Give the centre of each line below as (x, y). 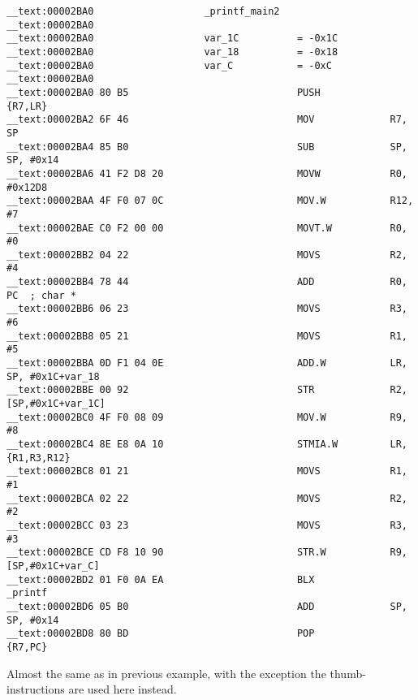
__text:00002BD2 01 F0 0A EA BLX (161, 579)
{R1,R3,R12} (39, 458)
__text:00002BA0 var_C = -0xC (169, 65)
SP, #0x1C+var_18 (53, 376)
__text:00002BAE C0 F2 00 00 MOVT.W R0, (207, 228)
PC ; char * (41, 295)
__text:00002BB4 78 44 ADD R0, (207, 282)
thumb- (348, 673)
